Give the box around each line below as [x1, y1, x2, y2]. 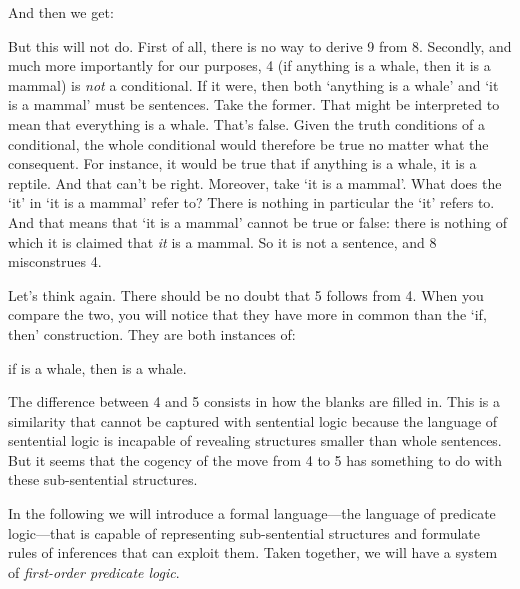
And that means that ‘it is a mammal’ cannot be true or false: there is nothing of [8, 211, 507, 232]
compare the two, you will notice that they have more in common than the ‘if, [8, 304, 487, 325]
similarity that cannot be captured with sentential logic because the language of [8, 410, 498, 431]
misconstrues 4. [8, 251, 102, 272]
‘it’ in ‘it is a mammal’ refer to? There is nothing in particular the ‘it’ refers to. [8, 192, 495, 213]
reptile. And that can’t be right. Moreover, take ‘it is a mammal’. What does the [8, 172, 502, 193]
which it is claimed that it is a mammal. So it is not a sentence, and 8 [8, 231, 437, 252]
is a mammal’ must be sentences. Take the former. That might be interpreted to [8, 94, 500, 115]
